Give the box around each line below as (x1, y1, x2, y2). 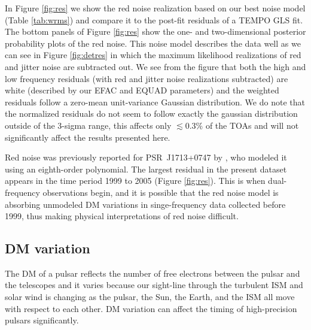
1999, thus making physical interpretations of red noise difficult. (5, 210, 239, 222)
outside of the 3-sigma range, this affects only (5, 119, 172, 131)
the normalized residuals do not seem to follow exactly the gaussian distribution (5, 107, 298, 120)
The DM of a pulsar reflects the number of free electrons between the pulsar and (5, 267, 300, 279)
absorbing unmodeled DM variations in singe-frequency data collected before (5, 198, 286, 210)
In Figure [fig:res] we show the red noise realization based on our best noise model (5, 2, 306, 14)
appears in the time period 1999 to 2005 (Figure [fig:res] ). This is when (5, 174, 266, 187)
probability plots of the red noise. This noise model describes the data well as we (5, 37, 301, 49)
